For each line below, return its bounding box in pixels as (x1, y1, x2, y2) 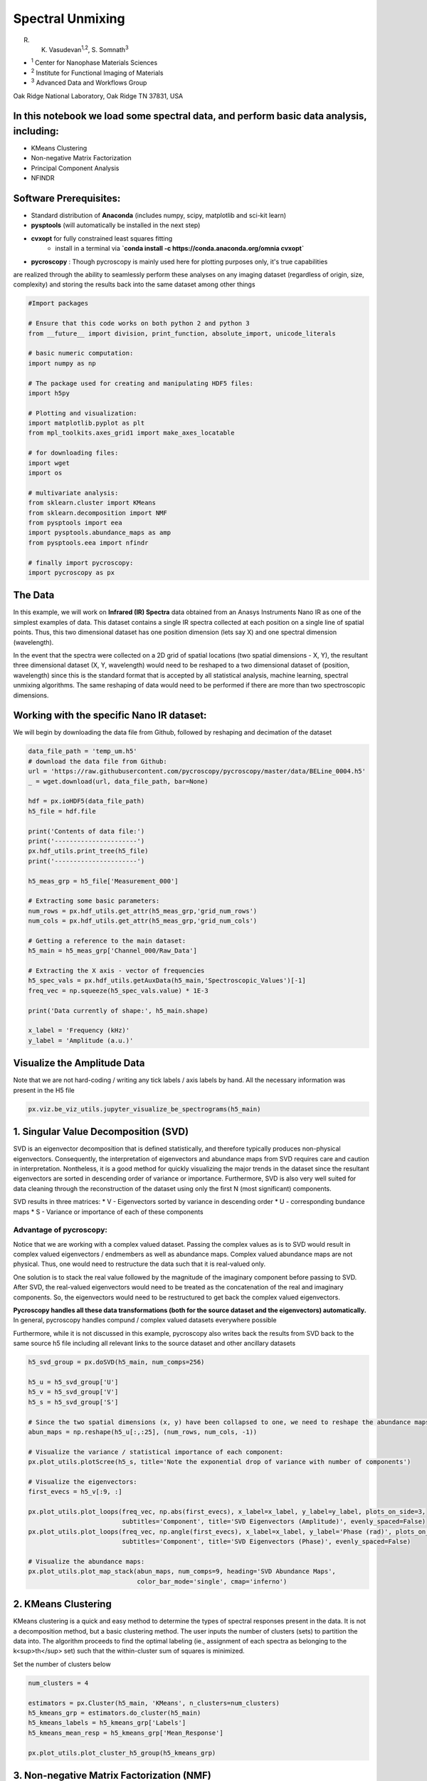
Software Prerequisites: (13, 192, 121, 204)
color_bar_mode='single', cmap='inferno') (137, 1577, 288, 1585)
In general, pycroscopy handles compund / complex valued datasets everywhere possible (13, 1316, 277, 1324)
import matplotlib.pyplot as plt (28, 419, 145, 427)
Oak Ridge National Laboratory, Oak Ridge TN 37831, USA (13, 91, 184, 100)
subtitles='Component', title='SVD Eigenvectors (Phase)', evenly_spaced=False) (122, 1537, 411, 1546)
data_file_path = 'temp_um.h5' (28, 747, 138, 755)
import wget (28, 459, 70, 467)
